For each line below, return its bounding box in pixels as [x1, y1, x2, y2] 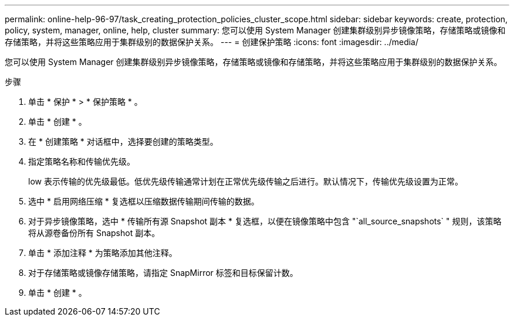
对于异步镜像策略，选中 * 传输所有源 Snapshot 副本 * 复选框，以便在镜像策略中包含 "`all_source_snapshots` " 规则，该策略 [28, 216, 502, 226]
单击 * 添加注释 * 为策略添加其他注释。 [28, 248, 177, 258]
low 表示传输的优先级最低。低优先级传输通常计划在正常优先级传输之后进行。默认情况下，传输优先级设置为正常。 [28, 176, 463, 186]
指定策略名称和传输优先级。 [28, 156, 135, 166]
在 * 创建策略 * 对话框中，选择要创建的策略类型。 [28, 136, 218, 146]
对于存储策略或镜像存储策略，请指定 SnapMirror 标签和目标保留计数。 [28, 268, 298, 278]
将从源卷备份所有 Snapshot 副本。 [28, 228, 160, 238]
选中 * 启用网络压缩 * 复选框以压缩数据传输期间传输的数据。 [28, 196, 259, 206]
